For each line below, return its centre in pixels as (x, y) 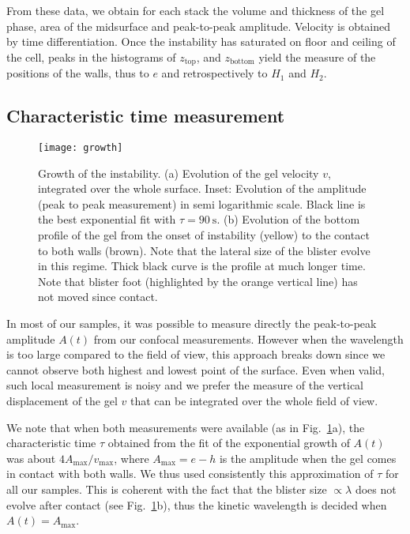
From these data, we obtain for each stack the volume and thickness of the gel (196, 10)
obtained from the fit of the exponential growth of (229, 443)
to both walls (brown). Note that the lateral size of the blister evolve (204, 250)
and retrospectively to (214, 73)
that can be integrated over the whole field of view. (254, 400)
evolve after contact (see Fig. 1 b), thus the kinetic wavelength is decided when (197, 504)
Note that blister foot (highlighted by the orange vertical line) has (198, 281)
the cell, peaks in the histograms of (91, 56)
